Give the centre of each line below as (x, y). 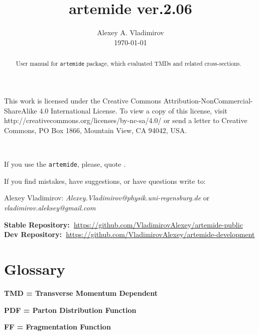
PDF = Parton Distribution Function (70, 310)
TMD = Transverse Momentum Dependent (81, 293)
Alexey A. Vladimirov (131, 32)
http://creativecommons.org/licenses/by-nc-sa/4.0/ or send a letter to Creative (126, 120)
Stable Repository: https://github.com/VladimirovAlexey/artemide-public (123, 224)
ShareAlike (21, 110)
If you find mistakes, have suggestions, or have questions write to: (105, 181)
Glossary (35, 269)
